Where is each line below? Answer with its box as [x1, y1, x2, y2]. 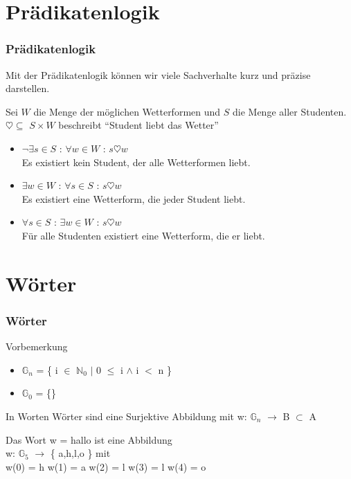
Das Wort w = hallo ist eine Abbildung [6, 432, 172, 446]
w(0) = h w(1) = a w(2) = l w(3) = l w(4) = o [6, 459, 206, 473]
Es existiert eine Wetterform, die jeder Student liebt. [21, 191, 246, 206]
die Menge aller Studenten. [232, 104, 347, 118]
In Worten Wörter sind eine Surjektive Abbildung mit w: [6, 408, 247, 423]
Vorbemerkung [6, 339, 68, 354]
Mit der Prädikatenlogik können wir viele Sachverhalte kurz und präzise [6, 67, 311, 82]
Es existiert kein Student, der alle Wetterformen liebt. [21, 154, 251, 169]
